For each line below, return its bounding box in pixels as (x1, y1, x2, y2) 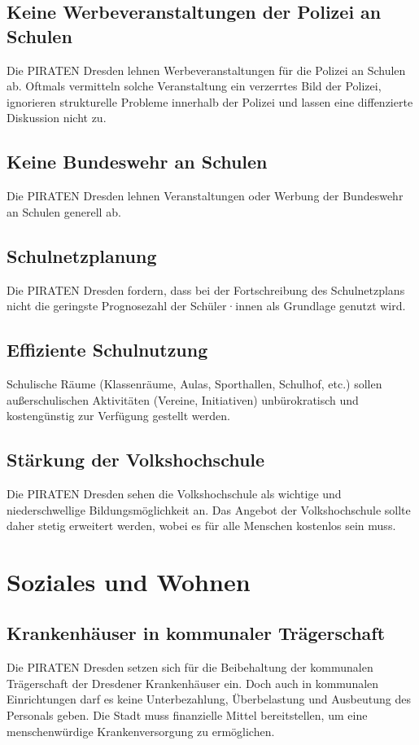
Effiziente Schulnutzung (7, 337, 208, 362)
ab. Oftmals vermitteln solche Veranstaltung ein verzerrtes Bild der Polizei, (7, 77, 382, 94)
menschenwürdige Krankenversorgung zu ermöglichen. (7, 722, 275, 739)
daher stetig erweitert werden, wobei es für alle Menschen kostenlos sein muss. (7, 517, 396, 534)
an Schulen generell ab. (7, 203, 121, 220)
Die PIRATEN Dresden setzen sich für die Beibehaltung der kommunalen (7, 659, 373, 676)
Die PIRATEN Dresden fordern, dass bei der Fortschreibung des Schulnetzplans (7, 281, 405, 298)
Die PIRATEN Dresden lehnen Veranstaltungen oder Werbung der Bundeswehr (7, 187, 404, 204)
